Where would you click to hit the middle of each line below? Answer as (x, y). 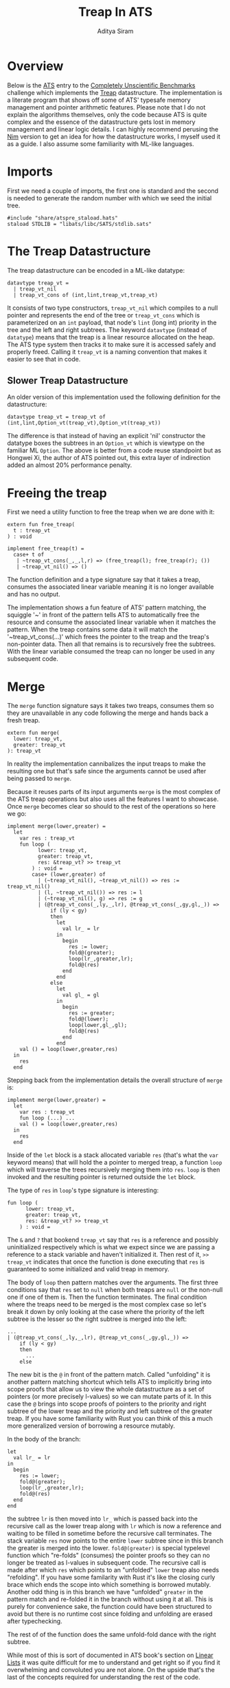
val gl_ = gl (81, 995)
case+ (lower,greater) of (69, 875)
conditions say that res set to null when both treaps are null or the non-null (115, 1290)
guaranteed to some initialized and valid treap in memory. (88, 1269)
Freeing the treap (57, 493)
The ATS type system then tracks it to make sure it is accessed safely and (112, 344)
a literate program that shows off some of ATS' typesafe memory (99, 100)
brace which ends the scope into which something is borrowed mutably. (109, 1585)
